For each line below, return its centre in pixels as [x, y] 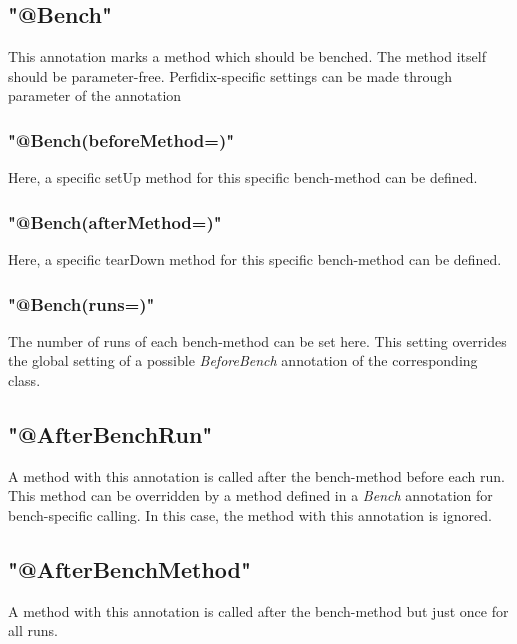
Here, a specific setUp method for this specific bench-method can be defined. [243, 177]
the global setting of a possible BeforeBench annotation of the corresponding [243, 360]
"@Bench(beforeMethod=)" [121, 139]
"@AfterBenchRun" [110, 434]
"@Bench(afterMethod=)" [115, 221]
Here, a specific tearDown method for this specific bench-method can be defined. [255, 259]
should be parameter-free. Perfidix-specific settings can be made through [230, 75]
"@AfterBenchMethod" [130, 568]
